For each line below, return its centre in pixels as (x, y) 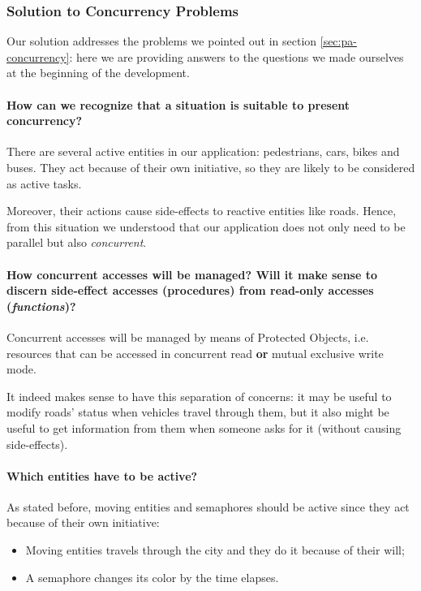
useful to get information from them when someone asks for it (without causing (204, 427)
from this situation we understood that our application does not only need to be (206, 226)
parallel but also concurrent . (77, 242)
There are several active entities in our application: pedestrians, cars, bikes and (203, 151)
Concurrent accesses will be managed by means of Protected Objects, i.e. (188, 336)
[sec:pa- (338, 41)
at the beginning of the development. (98, 73)
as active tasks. (44, 183)
